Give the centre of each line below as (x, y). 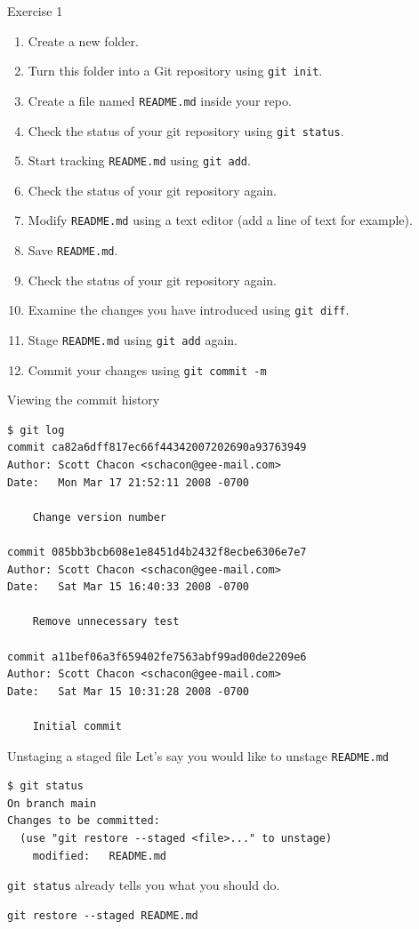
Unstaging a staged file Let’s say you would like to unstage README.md (198, 755)
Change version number (99, 517)
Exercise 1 (35, 11)
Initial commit (77, 726)
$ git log (36, 430)
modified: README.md (99, 856)
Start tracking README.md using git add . (139, 160)
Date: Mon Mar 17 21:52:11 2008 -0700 (129, 482)
